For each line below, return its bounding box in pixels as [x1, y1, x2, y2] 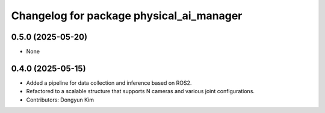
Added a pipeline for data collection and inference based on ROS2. [26, 79, 192, 87]
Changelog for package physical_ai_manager [11, 9, 243, 22]
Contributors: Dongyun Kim [26, 96, 94, 103]
